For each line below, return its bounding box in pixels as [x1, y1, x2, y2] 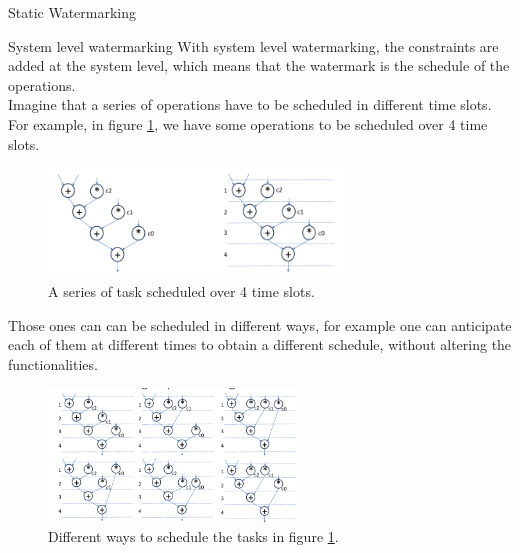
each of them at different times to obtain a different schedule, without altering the [8, 334, 512, 355]
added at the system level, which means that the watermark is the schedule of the [8, 55, 510, 76]
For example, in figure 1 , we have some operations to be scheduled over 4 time [8, 113, 488, 134]
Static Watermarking [8, 2, 137, 22]
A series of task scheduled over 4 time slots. [48, 281, 315, 302]
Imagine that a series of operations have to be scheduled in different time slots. [8, 94, 492, 115]
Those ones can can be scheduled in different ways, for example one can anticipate [8, 314, 512, 335]
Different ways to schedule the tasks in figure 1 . [48, 526, 339, 547]
